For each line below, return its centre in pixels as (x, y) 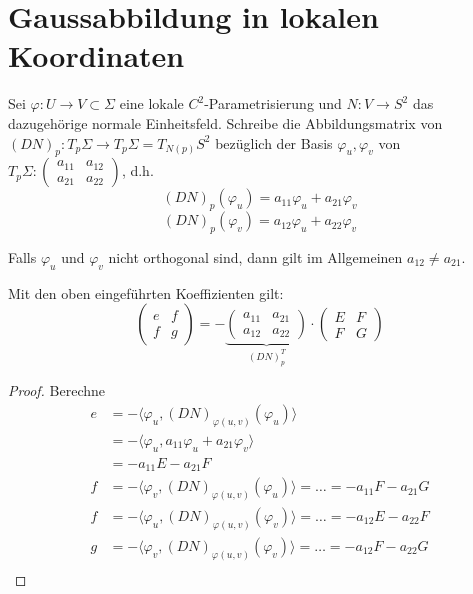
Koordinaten (96, 55)
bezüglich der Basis (274, 142)
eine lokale (151, 103)
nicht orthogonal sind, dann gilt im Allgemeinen (255, 256)
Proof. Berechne (56, 390)
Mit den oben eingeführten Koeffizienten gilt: (146, 292)
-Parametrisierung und (273, 103)
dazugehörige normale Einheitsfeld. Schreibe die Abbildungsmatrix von (225, 122)
